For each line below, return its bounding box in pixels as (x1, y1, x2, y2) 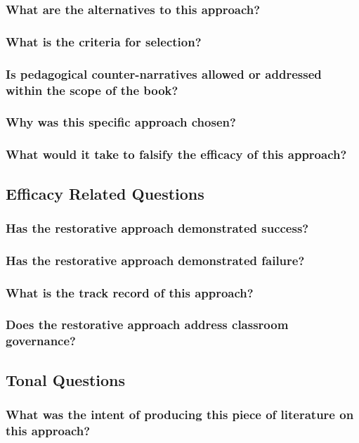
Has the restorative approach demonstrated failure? (6, 251, 305, 269)
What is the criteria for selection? (6, 32, 202, 50)
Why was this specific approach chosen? (6, 113, 236, 131)
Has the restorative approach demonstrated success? (6, 219, 309, 236)
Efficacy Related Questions (6, 182, 204, 204)
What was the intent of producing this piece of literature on (6, 405, 354, 423)
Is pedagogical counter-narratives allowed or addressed (6, 65, 322, 82)
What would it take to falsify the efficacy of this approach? (6, 146, 347, 163)
